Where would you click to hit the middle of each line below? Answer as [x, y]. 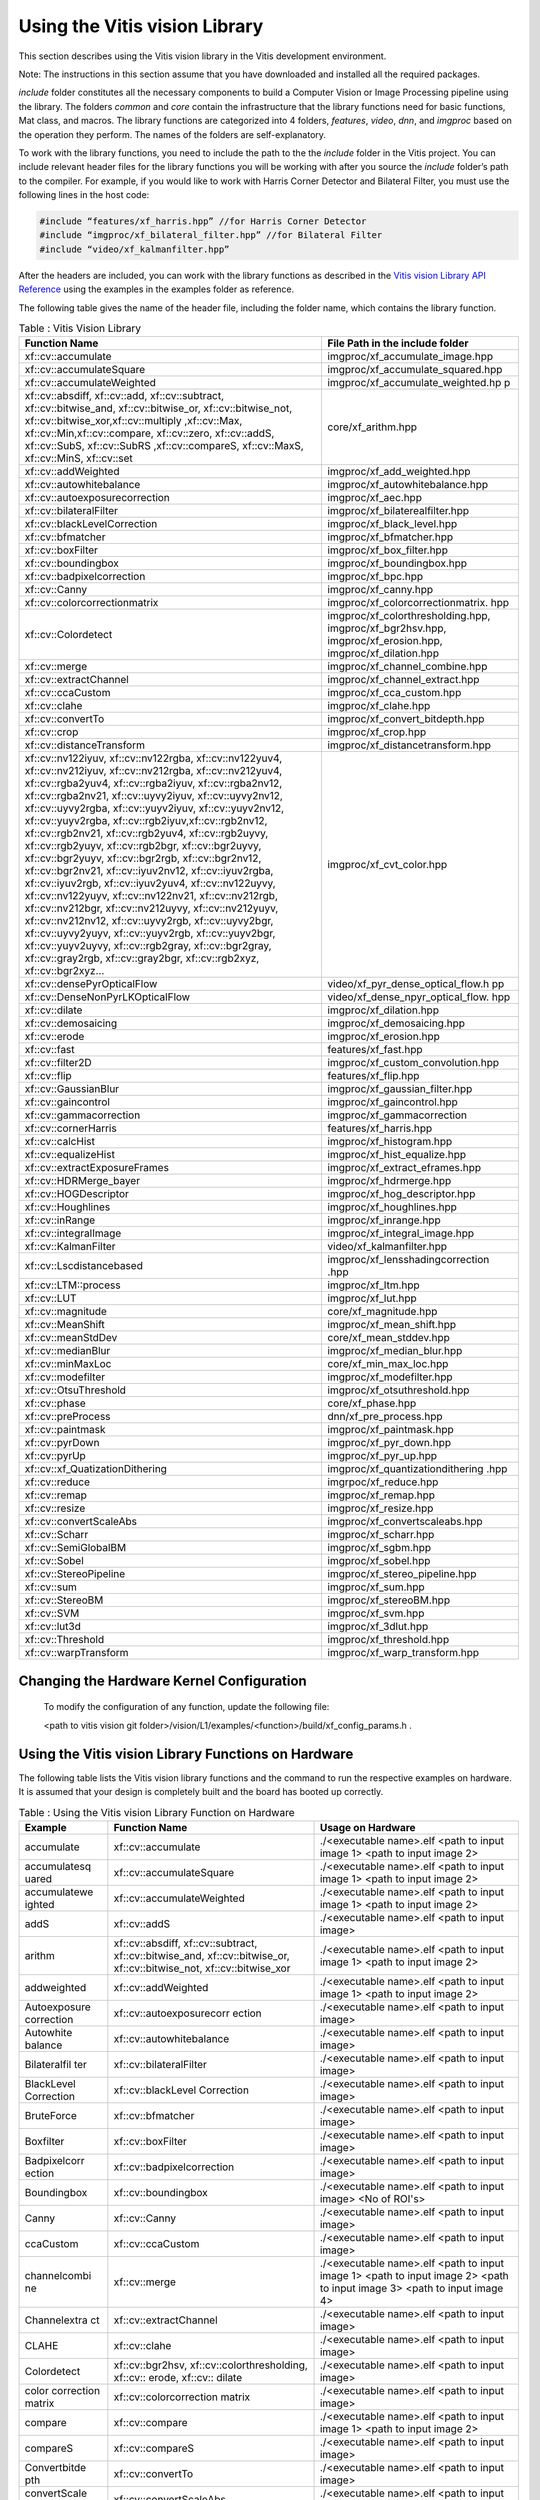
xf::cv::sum [50, 1587]
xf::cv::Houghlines [67, 1207]
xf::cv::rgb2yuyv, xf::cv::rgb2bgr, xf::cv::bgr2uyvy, [143, 846]
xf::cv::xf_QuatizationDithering [95, 1469]
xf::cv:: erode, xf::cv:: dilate [178, 2377]
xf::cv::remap [55, 1495]
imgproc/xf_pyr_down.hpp [389, 1443]
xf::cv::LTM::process [72, 1285]
